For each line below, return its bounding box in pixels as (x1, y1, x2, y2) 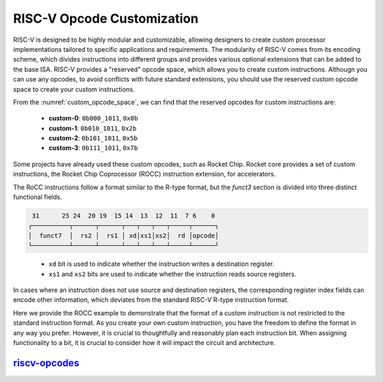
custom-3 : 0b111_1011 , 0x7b (48, 144, 138, 152)
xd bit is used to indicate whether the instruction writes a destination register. (48, 259, 274, 269)
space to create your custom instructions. (13, 85, 135, 94)
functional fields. (13, 193, 62, 201)
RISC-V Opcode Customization (13, 11, 199, 26)
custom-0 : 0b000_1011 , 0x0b (48, 114, 138, 123)
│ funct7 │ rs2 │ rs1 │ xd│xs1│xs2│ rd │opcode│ (28, 231, 219, 240)
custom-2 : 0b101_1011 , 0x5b (48, 134, 138, 142)
